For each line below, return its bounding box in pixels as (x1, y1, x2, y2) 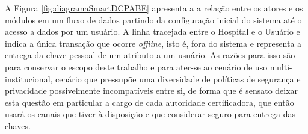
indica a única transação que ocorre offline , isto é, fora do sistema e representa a (5, 37, 302, 49)
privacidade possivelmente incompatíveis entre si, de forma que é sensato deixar (5, 84, 298, 97)
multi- (269, 60, 292, 73)
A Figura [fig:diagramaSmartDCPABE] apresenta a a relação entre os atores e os (5, 2, 303, 14)
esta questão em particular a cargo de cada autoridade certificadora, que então (5, 96, 294, 108)
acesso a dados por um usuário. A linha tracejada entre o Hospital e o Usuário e (5, 25, 300, 38)
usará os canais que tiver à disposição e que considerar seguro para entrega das (5, 108, 296, 120)
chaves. (5, 119, 31, 132)
